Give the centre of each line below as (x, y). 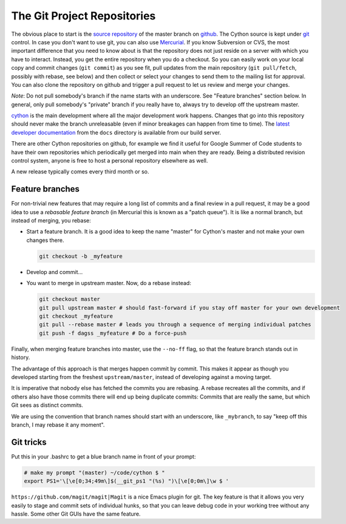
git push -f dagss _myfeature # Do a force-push (113, 333)
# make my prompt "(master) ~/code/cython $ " (94, 472)
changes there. (45, 240)
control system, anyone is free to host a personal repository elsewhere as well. (110, 161)
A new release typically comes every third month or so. (80, 172)
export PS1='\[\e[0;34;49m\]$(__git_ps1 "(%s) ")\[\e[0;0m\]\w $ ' (127, 481)
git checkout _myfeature (76, 316)
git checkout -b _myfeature (81, 256)
